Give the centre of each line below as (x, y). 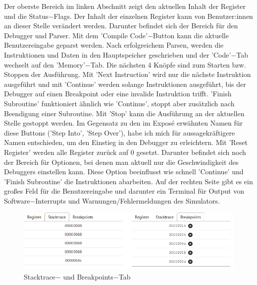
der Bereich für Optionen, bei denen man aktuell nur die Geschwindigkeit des (121, 162)
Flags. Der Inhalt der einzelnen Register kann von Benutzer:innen (153, 16)
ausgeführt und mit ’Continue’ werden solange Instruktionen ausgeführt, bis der (125, 84)
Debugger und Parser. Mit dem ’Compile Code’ (76, 35)
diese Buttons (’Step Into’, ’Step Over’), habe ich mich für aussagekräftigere (120, 132)
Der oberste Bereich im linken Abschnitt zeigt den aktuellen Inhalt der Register (125, 6)
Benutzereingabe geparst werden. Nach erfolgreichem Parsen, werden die (114, 45)
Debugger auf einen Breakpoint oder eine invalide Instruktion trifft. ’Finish (118, 94)
